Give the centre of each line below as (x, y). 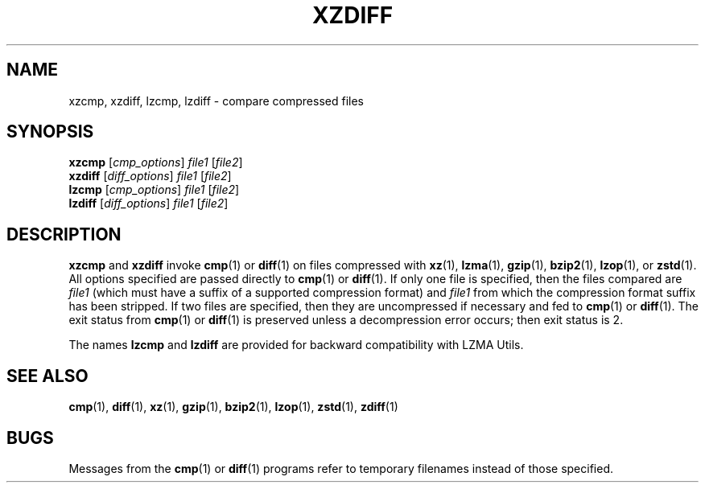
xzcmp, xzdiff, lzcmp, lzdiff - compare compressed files (216, 101)
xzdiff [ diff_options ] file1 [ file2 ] (150, 176)
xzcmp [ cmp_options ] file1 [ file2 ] (156, 162)
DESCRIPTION (64, 234)
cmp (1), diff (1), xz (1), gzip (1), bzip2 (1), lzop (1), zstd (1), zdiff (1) (233, 407)
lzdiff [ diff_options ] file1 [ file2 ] (148, 203)
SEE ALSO (47, 376)
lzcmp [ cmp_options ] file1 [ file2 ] (154, 190)
